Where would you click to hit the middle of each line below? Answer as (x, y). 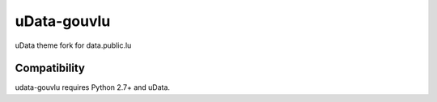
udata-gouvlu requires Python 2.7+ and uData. (92, 87)
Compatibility (50, 68)
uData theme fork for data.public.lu (73, 45)
